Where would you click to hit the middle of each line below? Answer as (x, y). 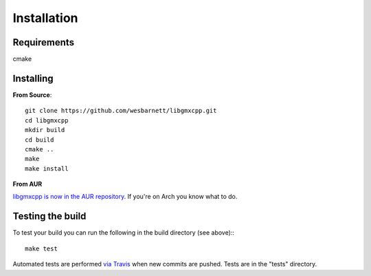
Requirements (44, 42)
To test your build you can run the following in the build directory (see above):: (124, 233)
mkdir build (45, 130)
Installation (45, 18)
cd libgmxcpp (47, 120)
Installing (33, 78)
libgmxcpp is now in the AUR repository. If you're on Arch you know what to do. (125, 197)
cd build (40, 140)
